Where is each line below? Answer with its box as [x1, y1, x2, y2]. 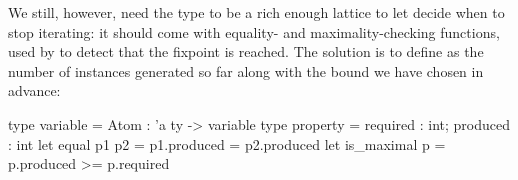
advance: [8, 80, 61, 101]
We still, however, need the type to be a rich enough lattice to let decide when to [8, 2, 505, 22]
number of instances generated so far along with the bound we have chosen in [8, 60, 484, 81]
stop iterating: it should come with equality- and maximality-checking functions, [8, 21, 500, 42]
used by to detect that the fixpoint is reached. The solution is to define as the [8, 41, 484, 62]
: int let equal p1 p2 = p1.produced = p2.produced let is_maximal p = [8, 133, 446, 154]
